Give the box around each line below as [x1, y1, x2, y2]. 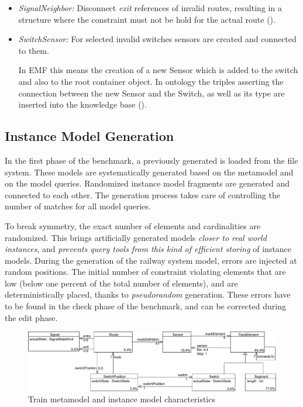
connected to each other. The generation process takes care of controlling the [5, 188, 280, 201]
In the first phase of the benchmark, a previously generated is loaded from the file [5, 154, 298, 166]
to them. [18, 44, 49, 56]
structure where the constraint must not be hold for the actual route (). [18, 13, 276, 25]
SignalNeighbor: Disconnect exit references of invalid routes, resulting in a [18, 2, 282, 13]
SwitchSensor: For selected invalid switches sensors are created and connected [18, 33, 297, 45]
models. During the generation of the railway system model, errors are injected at [5, 254, 297, 266]
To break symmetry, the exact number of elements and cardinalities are [5, 219, 261, 232]
